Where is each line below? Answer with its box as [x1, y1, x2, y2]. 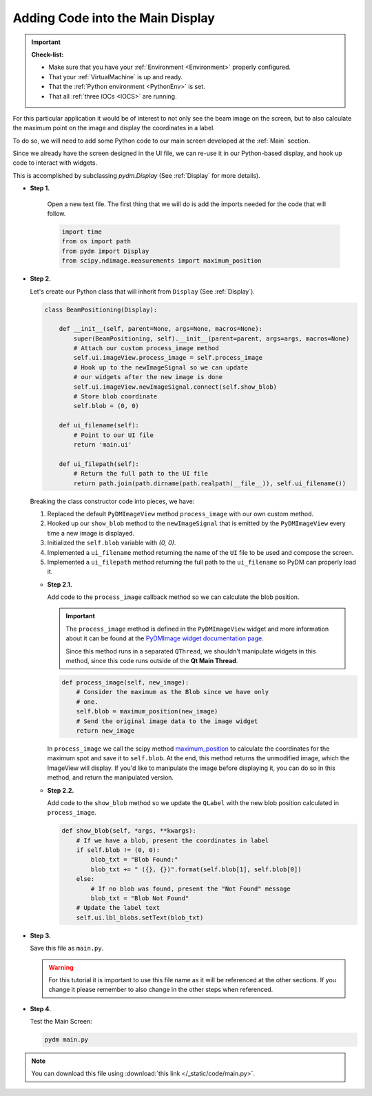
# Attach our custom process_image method [73, 345, 220, 352]
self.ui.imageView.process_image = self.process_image [73, 354, 263, 362]
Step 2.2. [47, 786, 74, 794]
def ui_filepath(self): [59, 460, 139, 468]
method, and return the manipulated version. [47, 773, 174, 782]
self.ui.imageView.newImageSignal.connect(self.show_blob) [73, 383, 278, 391]
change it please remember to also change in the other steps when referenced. [48, 986, 273, 994]
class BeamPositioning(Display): [44, 305, 158, 314]
